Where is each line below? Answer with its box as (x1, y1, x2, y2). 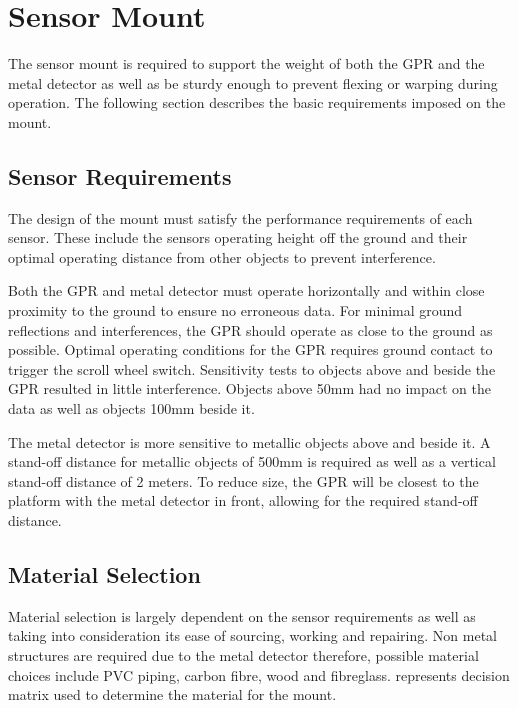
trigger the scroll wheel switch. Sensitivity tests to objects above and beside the (8, 358, 496, 379)
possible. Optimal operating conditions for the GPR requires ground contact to (8, 339, 493, 360)
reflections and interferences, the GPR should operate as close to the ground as (8, 319, 493, 340)
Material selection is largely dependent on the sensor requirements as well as (8, 605, 476, 626)
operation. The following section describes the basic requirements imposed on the (8, 92, 506, 113)
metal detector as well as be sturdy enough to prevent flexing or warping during (8, 72, 498, 93)
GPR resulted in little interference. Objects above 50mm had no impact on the (8, 378, 491, 399)
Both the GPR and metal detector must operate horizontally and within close (8, 280, 485, 301)
